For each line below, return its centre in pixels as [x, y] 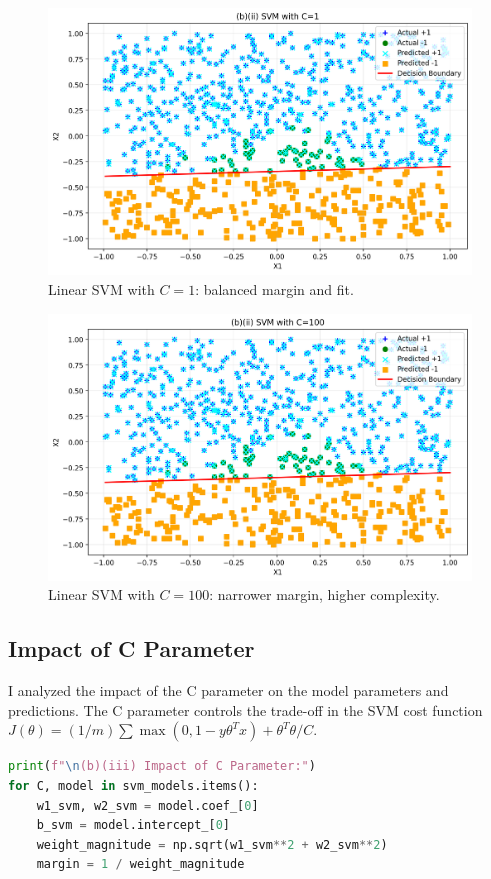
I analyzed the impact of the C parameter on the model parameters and [228, 690]
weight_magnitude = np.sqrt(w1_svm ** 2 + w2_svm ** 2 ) [212, 844]
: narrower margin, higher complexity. [324, 594]
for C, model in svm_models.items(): [133, 786]
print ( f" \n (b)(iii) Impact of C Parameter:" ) [162, 766]
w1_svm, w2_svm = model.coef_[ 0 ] [147, 805]
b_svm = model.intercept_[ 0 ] [133, 825]
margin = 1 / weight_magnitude [140, 864]
